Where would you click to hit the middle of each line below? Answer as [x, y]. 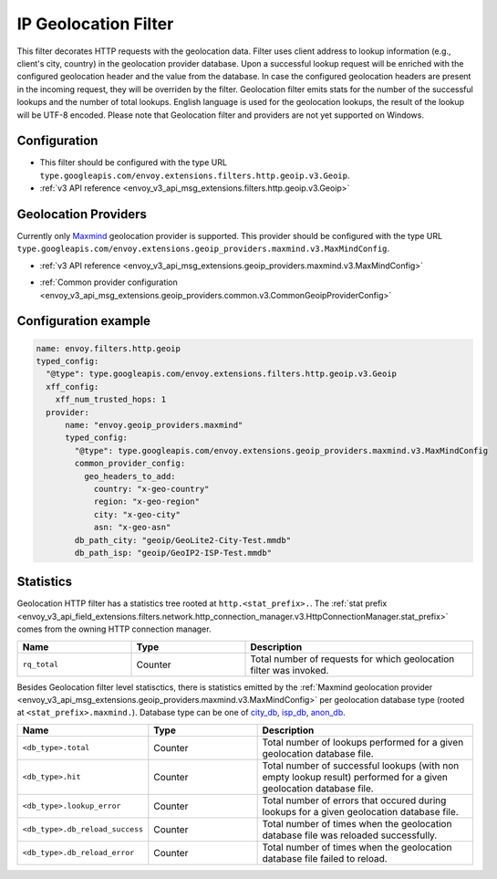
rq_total [41, 665]
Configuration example [83, 321]
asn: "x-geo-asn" [132, 528]
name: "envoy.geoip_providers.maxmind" [154, 425]
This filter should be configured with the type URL [134, 162]
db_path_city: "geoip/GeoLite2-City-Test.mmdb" [183, 540]
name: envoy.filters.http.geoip [109, 348]
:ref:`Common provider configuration [109, 282]
